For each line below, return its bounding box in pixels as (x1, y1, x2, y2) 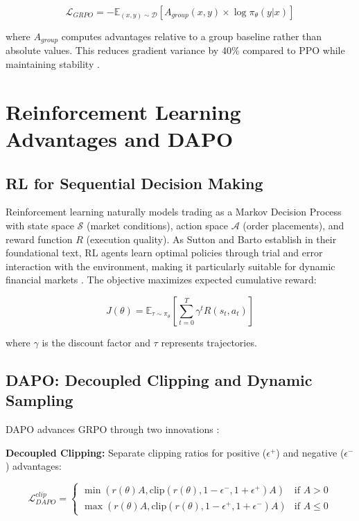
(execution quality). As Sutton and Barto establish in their (86, 231, 337, 246)
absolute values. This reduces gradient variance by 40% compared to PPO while (6, 43, 345, 58)
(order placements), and (243, 218, 344, 232)
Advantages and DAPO (6, 125, 234, 153)
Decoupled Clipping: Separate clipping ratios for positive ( (6, 445, 267, 459)
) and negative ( (276, 445, 344, 459)
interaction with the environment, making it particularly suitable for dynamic (6, 258, 335, 273)
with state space (6, 218, 74, 232)
